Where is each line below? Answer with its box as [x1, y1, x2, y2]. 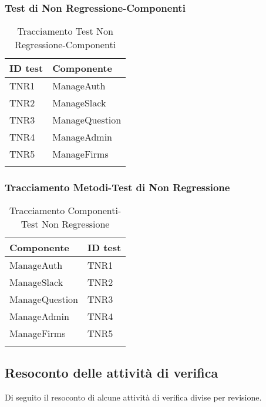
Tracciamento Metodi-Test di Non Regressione [5, 180, 230, 195]
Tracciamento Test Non [17, 24, 113, 38]
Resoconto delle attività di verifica [5, 363, 218, 381]
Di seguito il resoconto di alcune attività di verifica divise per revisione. [5, 391, 262, 403]
